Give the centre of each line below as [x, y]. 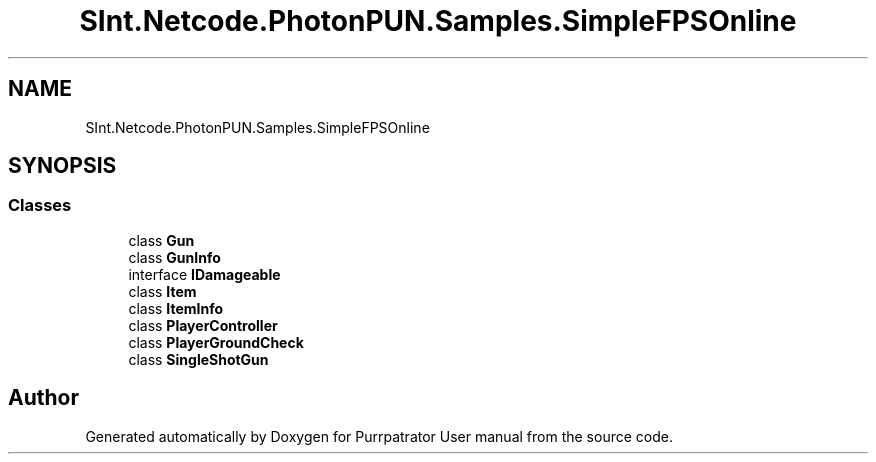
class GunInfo [174, 257]
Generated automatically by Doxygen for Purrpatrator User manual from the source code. [379, 436]
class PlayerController [203, 325]
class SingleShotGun [198, 359]
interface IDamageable [204, 274]
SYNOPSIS [62, 166]
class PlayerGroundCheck [216, 342]
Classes [40, 205]
